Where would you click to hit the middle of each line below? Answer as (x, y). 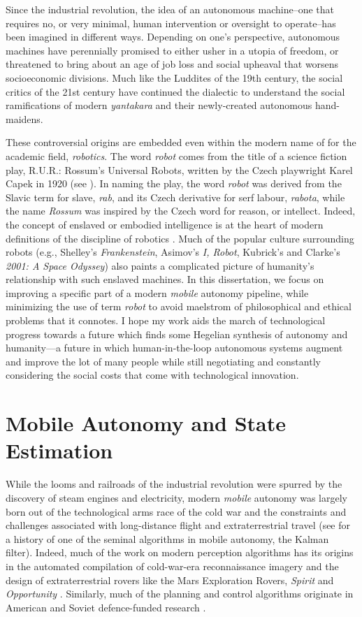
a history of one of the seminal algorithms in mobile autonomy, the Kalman (167, 538)
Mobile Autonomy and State (146, 423)
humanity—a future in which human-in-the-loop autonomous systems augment (174, 348)
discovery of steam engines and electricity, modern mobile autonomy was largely (176, 497)
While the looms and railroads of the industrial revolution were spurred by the (174, 484)
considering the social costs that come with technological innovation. (152, 375)
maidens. (24, 118)
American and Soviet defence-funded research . (106, 607)
